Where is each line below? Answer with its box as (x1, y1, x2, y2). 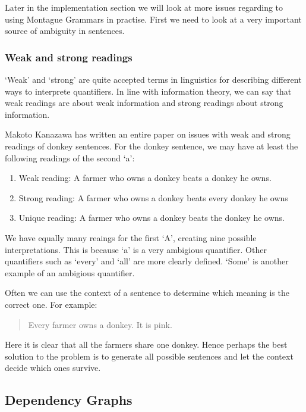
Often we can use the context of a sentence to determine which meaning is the (5, 286, 289, 299)
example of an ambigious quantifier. (5, 266, 135, 279)
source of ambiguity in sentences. (5, 24, 125, 37)
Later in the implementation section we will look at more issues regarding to (5, 1, 283, 13)
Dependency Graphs (5, 391, 133, 409)
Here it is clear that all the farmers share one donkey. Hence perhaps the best (5, 338, 288, 351)
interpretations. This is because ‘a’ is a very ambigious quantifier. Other (5, 243, 267, 255)
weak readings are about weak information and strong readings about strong (5, 96, 283, 109)
